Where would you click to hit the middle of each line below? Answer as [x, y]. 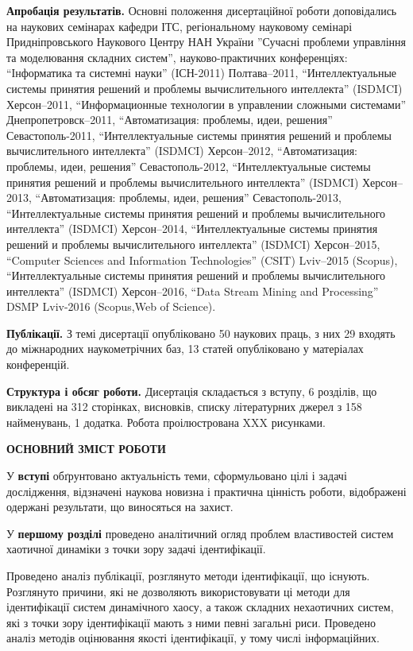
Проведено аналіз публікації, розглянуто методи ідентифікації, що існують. [188, 575]
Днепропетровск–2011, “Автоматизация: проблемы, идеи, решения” [170, 120]
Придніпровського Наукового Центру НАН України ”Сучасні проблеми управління [206, 42]
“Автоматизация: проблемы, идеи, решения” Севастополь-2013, [188, 198]
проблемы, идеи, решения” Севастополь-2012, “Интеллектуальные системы [189, 166]
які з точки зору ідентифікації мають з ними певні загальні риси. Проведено [191, 622]
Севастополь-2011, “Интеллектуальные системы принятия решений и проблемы [199, 135]
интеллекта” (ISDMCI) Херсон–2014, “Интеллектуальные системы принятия [192, 229]
